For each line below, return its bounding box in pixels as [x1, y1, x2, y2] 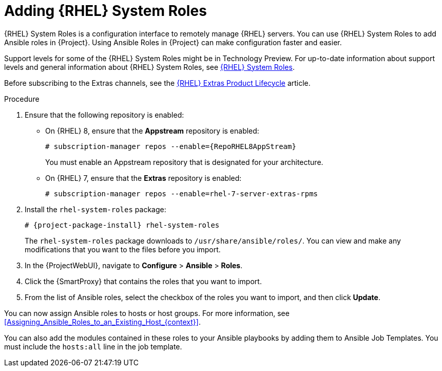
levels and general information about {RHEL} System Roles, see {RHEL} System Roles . [4, 62, 295, 71]
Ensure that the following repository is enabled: [25, 110, 184, 119]
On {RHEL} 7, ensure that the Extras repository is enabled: [45, 173, 242, 182]
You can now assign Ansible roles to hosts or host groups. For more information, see [4, 308, 290, 318]
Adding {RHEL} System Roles [4, 2, 207, 20]
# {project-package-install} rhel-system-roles [25, 220, 220, 229]
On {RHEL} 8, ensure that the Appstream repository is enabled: [45, 126, 259, 135]
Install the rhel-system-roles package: [25, 205, 166, 214]
